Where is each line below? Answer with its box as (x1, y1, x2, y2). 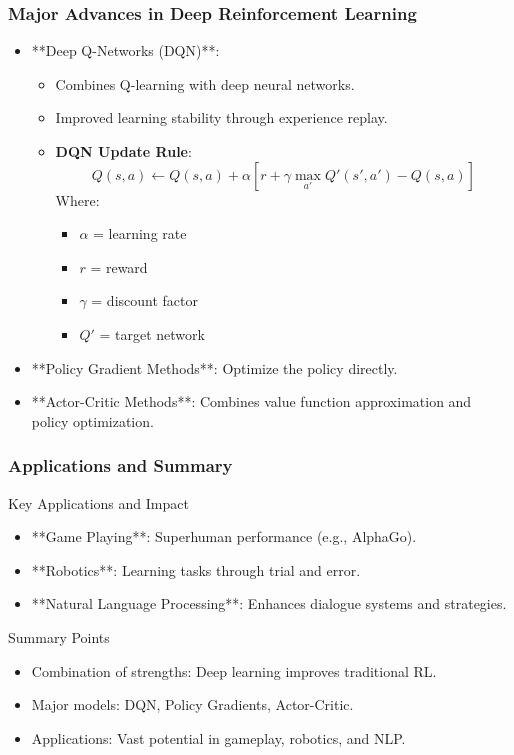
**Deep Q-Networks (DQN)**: (31, 40, 220, 61)
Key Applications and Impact (8, 492, 189, 513)
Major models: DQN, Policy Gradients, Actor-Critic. (31, 694, 354, 715)
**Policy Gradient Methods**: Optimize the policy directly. (31, 357, 398, 378)
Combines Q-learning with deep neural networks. (55, 73, 355, 94)
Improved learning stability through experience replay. (55, 107, 388, 128)
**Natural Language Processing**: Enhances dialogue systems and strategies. (31, 593, 507, 614)
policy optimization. (31, 410, 154, 431)
